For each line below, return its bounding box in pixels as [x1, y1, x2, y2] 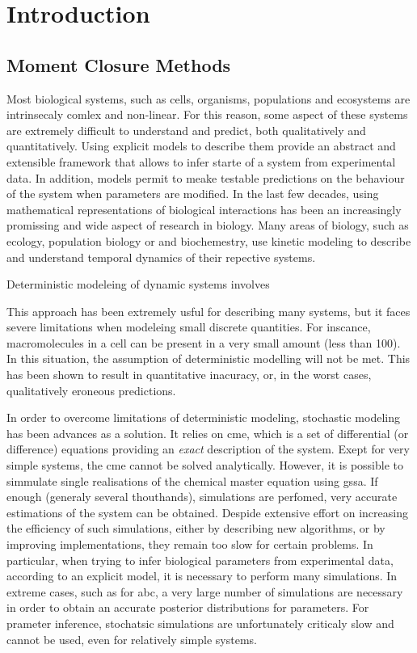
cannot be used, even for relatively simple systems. [6, 630, 257, 647]
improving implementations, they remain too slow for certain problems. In [6, 536, 373, 553]
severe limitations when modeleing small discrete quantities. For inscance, [6, 318, 371, 335]
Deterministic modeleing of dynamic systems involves [6, 276, 270, 293]
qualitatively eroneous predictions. [6, 381, 176, 398]
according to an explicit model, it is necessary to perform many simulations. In [6, 567, 398, 584]
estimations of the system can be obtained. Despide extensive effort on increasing [6, 503, 408, 520]
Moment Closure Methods [6, 52, 231, 77]
